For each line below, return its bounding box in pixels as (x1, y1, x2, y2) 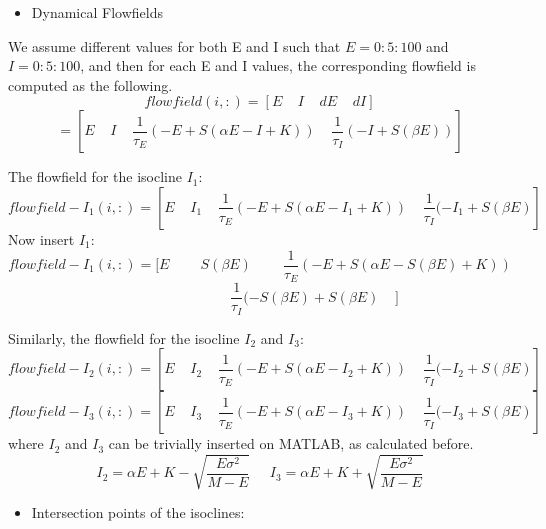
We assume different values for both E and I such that (8, 35, 341, 56)
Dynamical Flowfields (31, 2, 163, 22)
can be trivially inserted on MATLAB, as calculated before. (108, 433, 474, 454)
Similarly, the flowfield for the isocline (8, 327, 240, 348)
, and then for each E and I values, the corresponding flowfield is (80, 55, 476, 76)
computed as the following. (8, 74, 173, 95)
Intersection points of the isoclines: (31, 502, 245, 523)
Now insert (8, 228, 75, 249)
